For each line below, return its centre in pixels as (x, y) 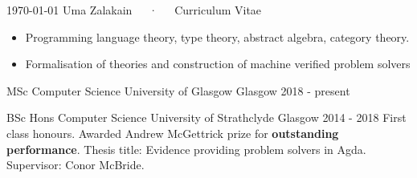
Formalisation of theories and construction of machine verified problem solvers (218, 64)
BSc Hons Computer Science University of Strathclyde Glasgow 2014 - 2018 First (206, 117)
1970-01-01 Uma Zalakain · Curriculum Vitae (134, 10)
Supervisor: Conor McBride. (76, 165)
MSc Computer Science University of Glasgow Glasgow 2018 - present (178, 90)
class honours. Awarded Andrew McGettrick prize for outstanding (173, 133)
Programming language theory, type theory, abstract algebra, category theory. (217, 36)
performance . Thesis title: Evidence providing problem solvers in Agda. (186, 149)
